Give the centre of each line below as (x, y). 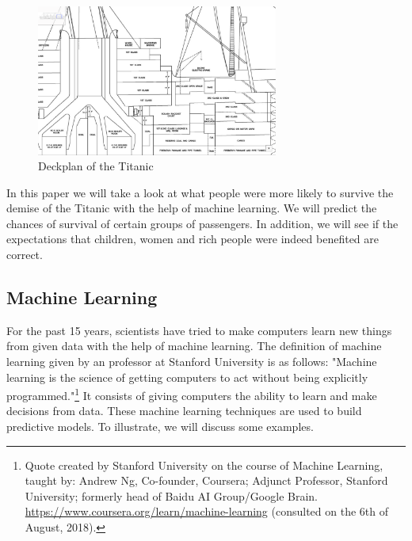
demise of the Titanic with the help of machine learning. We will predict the (192, 208)
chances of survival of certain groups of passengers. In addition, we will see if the (202, 223)
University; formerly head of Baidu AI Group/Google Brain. (171, 495)
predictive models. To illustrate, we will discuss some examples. (160, 427)
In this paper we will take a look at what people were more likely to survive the (200, 192)
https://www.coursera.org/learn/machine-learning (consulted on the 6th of (206, 511)
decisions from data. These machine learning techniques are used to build (184, 411)
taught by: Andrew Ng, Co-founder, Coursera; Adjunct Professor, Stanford (206, 480)
